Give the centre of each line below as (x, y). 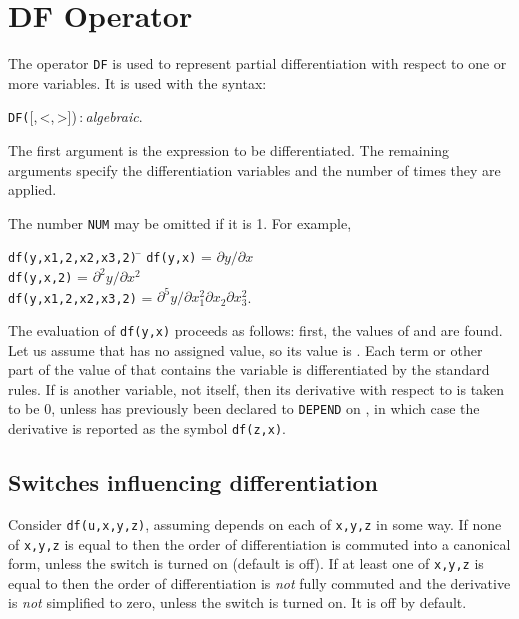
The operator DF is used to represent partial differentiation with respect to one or (257, 63)
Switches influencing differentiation (193, 482)
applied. (32, 189)
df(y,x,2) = (48, 276)
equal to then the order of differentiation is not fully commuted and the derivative (259, 582)
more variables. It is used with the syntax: (137, 82)
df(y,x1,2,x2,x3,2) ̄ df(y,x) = (110, 256)
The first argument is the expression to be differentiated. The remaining (229, 150)
